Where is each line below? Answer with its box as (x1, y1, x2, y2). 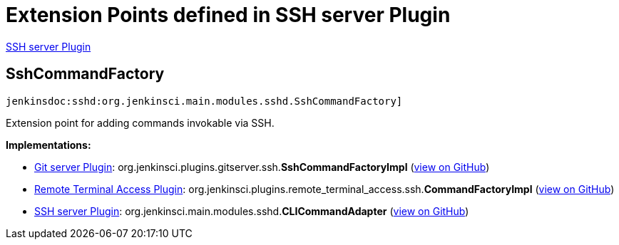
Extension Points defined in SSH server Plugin (6, 3, 451, 27)
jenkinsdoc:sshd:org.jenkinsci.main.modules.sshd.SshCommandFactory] (6, 95, 403, 107)
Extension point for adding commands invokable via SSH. (6, 116, 275, 129)
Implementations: (6, 138, 91, 151)
